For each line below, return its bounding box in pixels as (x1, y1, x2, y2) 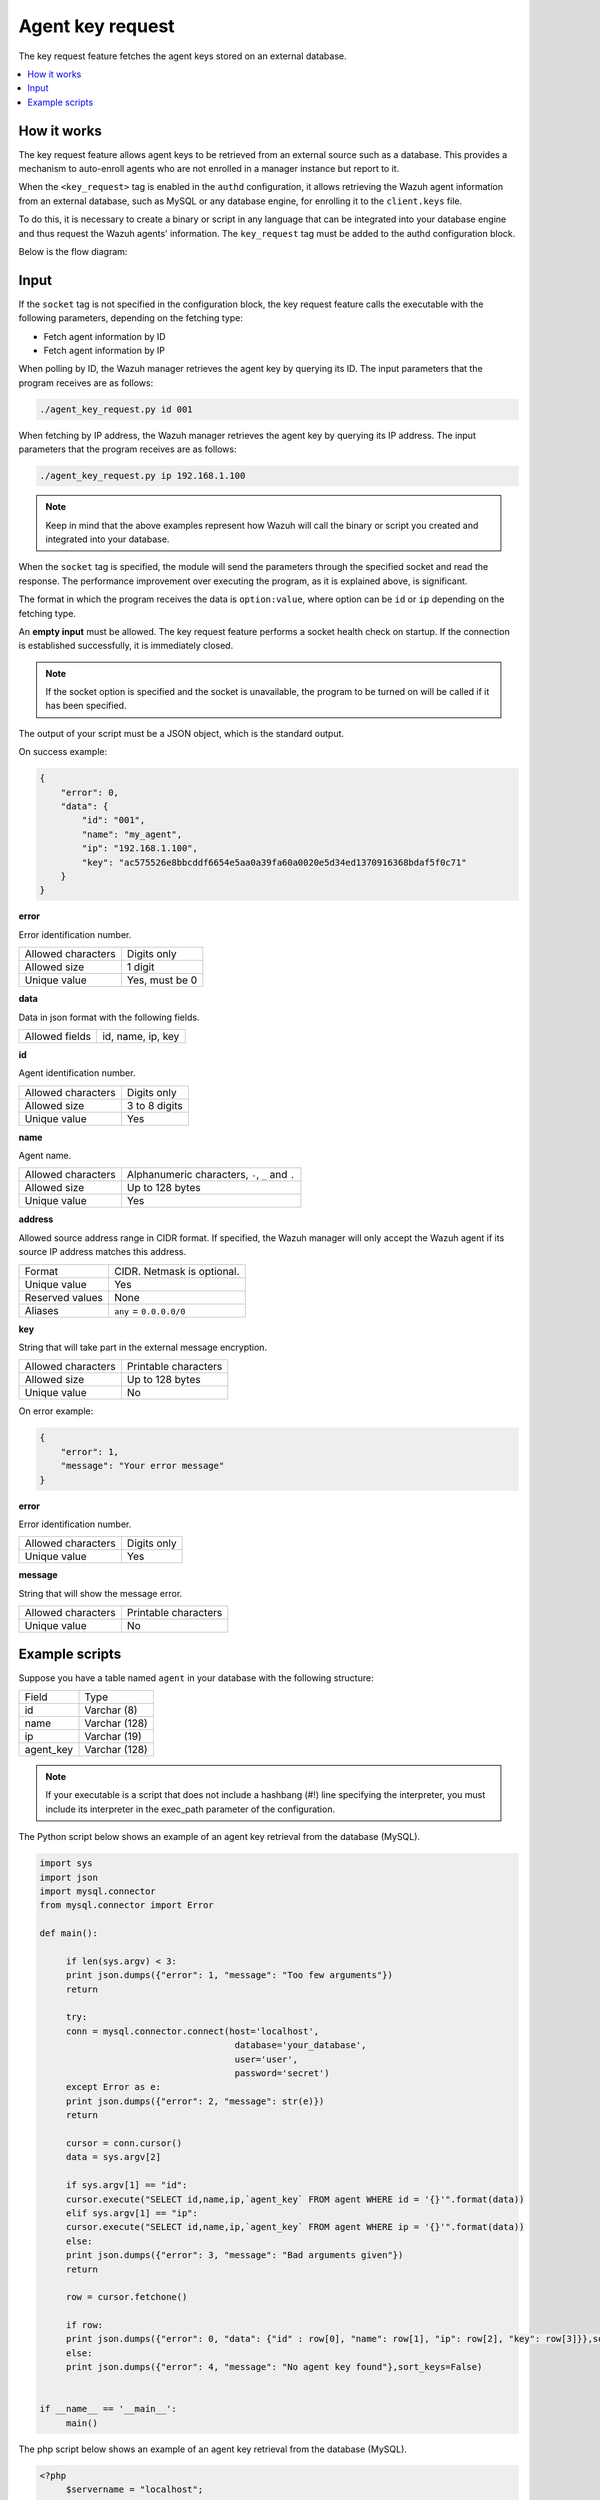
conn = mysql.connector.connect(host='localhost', (65, 2025, 320, 2037)
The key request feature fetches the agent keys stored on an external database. (18, 50, 347, 62)
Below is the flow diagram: (18, 245, 128, 257)
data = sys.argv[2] (65, 2151, 162, 2163)
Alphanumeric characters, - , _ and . (126, 1168, 295, 1182)
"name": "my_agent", (81, 828, 183, 840)
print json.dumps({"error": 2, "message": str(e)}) (65, 2095, 325, 2107)
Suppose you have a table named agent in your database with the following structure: (18, 1671, 374, 1684)
